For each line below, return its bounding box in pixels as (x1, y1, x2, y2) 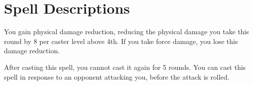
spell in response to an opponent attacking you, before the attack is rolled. (4, 71, 230, 82)
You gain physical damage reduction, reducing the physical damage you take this (4, 26, 249, 37)
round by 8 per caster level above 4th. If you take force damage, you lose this (4, 36, 238, 46)
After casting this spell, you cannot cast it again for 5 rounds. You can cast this (4, 62, 246, 72)
